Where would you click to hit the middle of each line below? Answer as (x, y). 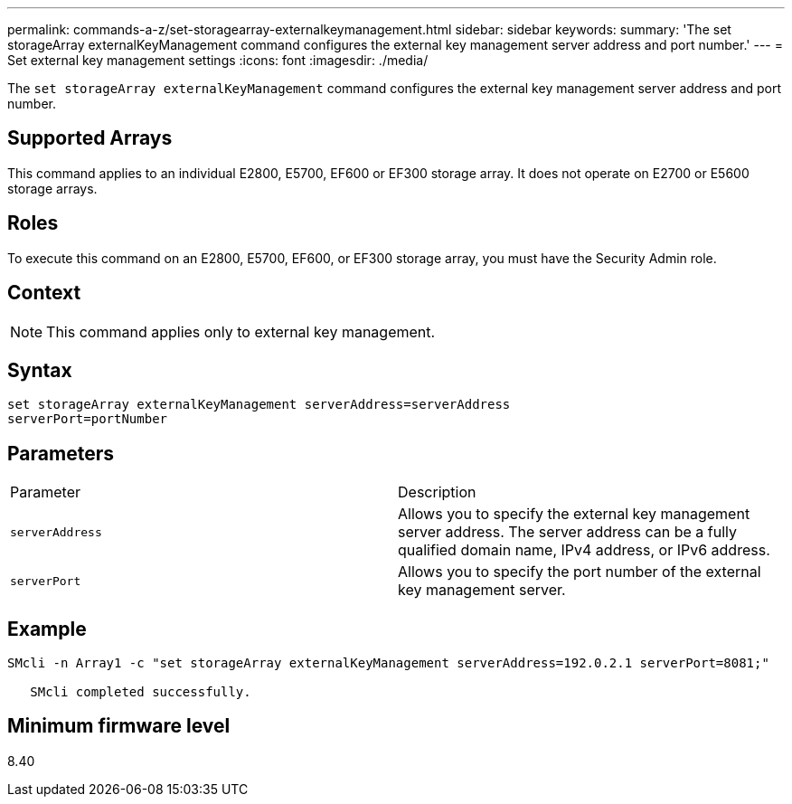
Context (44, 293)
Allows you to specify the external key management (574, 514)
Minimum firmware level (119, 726)
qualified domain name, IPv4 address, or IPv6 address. (584, 550)
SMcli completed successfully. (141, 692)
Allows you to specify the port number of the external (580, 572)
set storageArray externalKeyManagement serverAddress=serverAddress (259, 405)
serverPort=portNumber (88, 419)
